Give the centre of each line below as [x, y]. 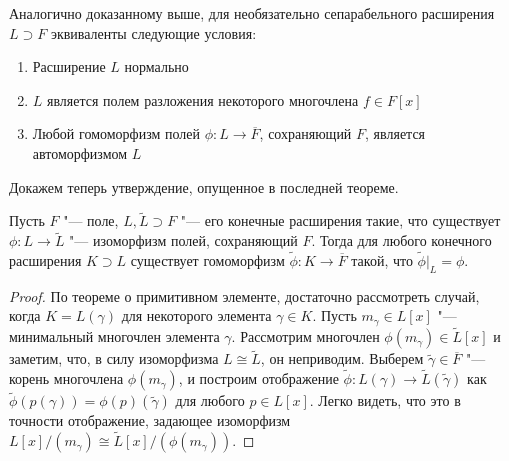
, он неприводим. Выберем [342, 358]
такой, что [382, 260]
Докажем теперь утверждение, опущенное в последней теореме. [204, 186]
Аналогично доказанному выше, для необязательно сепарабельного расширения [252, 13]
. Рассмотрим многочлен [305, 336]
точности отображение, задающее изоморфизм [150, 420]
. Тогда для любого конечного [401, 240]
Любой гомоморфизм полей [116, 133]
